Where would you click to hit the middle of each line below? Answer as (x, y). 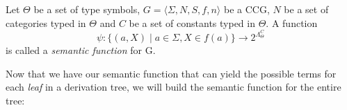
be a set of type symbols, (87, 9)
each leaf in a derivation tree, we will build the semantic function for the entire (173, 87)
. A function (292, 22)
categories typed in (46, 22)
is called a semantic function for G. (81, 50)
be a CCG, (247, 9)
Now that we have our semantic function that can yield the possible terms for (171, 73)
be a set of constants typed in (192, 22)
